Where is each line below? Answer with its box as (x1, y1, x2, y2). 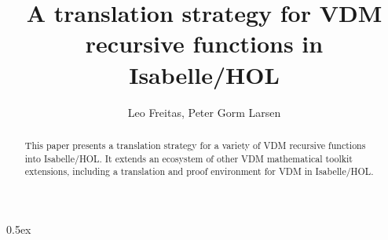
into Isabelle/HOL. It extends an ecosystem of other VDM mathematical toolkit (24, 151, 353, 165)
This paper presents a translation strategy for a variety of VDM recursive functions (24, 138, 366, 151)
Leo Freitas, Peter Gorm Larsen (127, 104, 281, 120)
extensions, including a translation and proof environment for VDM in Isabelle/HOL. (24, 165, 374, 178)
